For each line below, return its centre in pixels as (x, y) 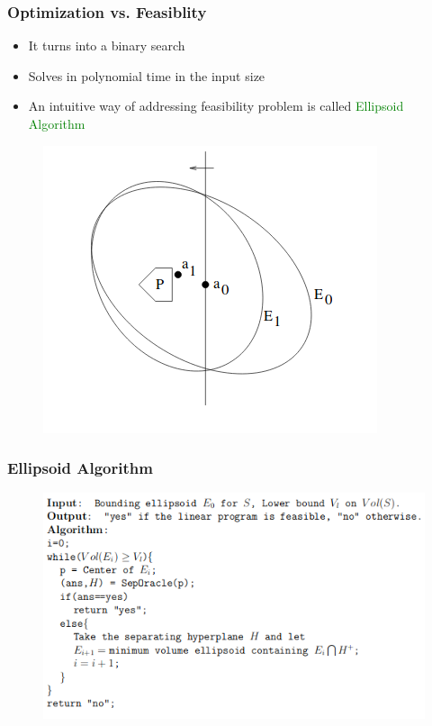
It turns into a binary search (107, 45)
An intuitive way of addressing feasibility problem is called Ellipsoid (216, 106)
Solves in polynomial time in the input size (147, 75)
